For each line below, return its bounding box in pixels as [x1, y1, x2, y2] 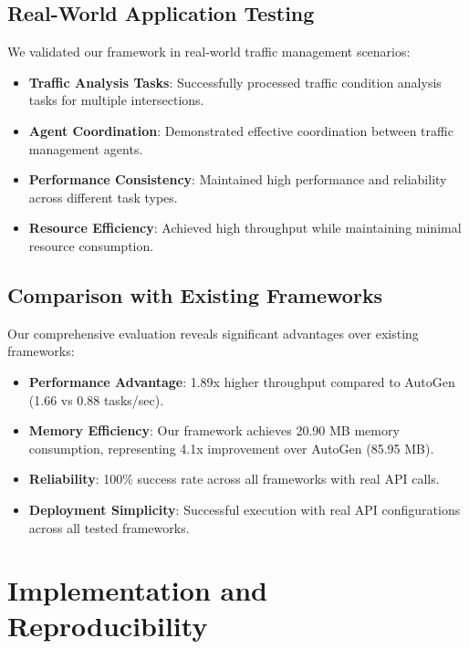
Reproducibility [7, 607, 208, 644]
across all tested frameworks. [28, 518, 190, 537]
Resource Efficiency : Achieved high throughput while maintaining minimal [28, 218, 462, 237]
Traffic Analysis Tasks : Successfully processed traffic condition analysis [28, 72, 442, 91]
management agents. [28, 139, 143, 158]
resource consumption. [28, 236, 154, 255]
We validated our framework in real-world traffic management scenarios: [7, 42, 411, 61]
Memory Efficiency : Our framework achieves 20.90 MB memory [28, 421, 400, 440]
